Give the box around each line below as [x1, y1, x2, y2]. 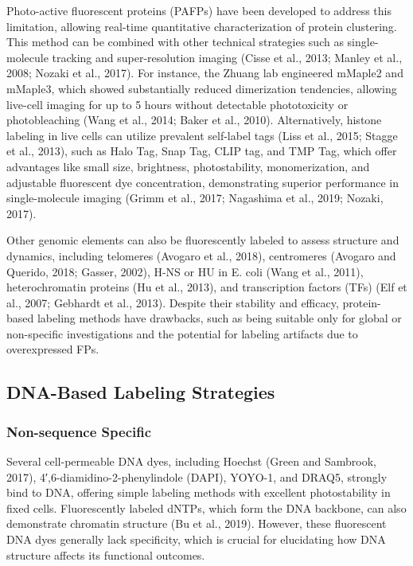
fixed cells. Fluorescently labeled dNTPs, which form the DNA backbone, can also [6, 499, 407, 516]
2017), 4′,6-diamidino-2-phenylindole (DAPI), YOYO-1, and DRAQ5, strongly [6, 468, 388, 485]
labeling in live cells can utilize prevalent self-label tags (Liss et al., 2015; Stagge [6, 127, 398, 143]
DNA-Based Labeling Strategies [6, 380, 275, 404]
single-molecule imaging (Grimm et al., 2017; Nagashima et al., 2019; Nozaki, [6, 189, 384, 206]
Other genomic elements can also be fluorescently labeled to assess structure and [6, 232, 399, 248]
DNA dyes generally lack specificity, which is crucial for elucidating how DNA [6, 531, 386, 548]
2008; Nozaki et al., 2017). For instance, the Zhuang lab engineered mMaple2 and [6, 64, 403, 81]
